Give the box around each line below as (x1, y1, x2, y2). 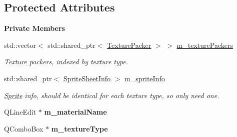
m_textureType (51, 123, 108, 134)
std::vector (4, 39, 36, 50)
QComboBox (4, 123, 43, 134)
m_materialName (44, 107, 107, 117)
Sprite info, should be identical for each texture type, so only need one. (4, 90, 219, 100)
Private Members (4, 23, 65, 33)
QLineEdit (4, 107, 36, 117)
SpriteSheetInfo (63, 73, 111, 83)
